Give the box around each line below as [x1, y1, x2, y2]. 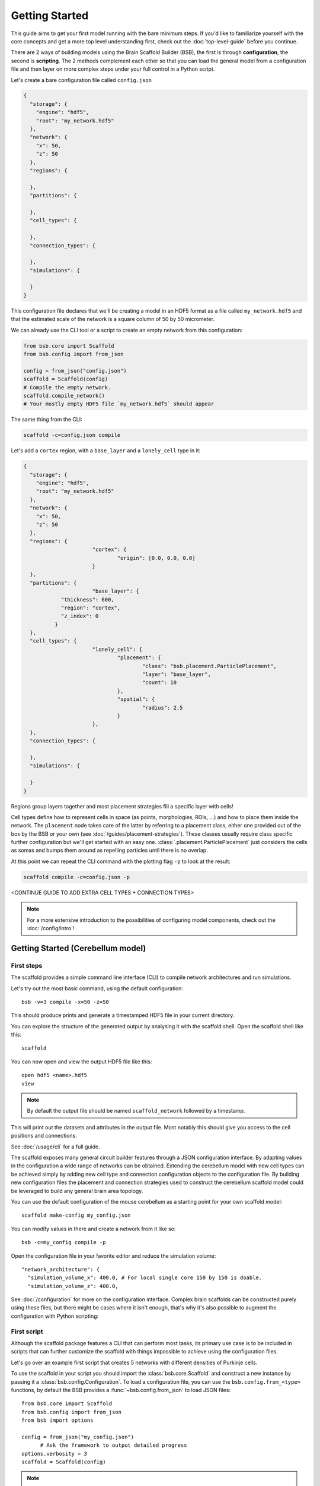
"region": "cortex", [60, 604, 121, 611]
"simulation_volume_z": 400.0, [27, 1283, 119, 1289]
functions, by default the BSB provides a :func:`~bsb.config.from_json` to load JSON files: [11, 1386, 231, 1393]
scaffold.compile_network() [23, 392, 105, 399]
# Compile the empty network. [23, 384, 111, 391]
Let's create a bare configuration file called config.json [11, 76, 152, 83]
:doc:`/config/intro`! [27, 924, 75, 931]
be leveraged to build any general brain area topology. [11, 1187, 143, 1194]
